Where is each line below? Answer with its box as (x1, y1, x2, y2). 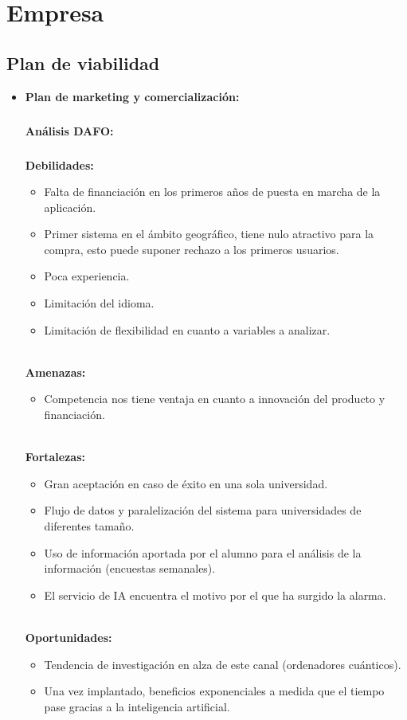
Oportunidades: (25, 628, 112, 645)
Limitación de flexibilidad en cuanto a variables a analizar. (44, 321, 331, 338)
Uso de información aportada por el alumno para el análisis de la (44, 544, 362, 561)
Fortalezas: (25, 448, 86, 465)
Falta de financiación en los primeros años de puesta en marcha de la (44, 183, 381, 200)
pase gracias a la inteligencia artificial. (44, 698, 230, 714)
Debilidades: (25, 156, 94, 173)
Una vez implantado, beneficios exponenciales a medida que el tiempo (44, 683, 385, 699)
